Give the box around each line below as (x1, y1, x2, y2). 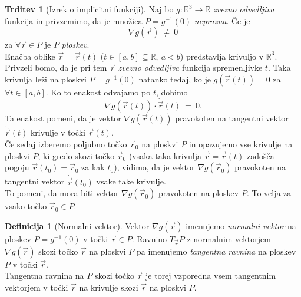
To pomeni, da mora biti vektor (5, 187, 119, 199)
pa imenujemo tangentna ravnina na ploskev (136, 245, 296, 257)
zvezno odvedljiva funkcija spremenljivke (118, 61, 263, 74)
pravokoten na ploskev (158, 187, 239, 199)
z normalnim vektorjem (187, 232, 271, 245)
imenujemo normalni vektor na (186, 219, 296, 232)
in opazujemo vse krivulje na (188, 138, 293, 150)
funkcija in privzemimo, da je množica (5, 14, 143, 27)
